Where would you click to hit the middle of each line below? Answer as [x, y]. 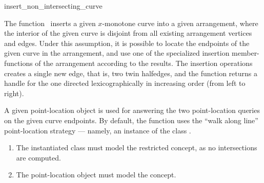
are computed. [38, 157]
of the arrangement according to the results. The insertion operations [144, 63]
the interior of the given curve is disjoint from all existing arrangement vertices [128, 33]
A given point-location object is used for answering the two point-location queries [132, 110]
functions [18, 63]
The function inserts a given [50, 23]
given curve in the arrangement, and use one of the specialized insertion [117, 53]
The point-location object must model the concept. [96, 175]
